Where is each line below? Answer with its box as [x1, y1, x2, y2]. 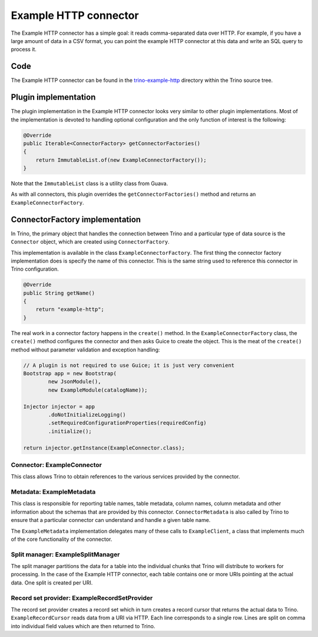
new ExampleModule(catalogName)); [48, 386, 148, 393]
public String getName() [23, 290, 95, 296]
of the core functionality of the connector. [11, 536, 112, 543]
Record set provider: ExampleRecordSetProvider [11, 593, 153, 602]
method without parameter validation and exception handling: [11, 346, 160, 353]
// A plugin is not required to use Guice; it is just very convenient [23, 362, 235, 369]
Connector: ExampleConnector [11, 461, 102, 469]
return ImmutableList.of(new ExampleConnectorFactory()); [35, 156, 207, 163]
